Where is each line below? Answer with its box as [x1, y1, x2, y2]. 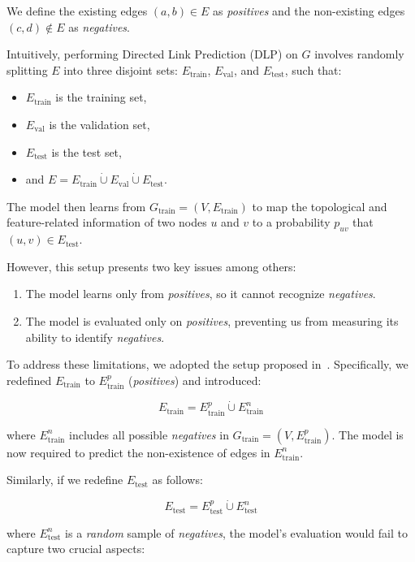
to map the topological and [252, 197, 387, 214]
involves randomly [314, 45, 404, 63]
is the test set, [51, 143, 122, 160]
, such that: [284, 61, 342, 78]
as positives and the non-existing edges [213, 2, 405, 19]
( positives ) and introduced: [128, 371, 262, 388]
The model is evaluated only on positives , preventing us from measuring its [25, 312, 399, 329]
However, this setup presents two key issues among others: [6, 257, 296, 275]
